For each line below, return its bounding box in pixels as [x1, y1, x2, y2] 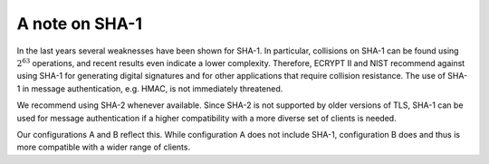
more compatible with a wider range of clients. [16, 141, 190, 153]
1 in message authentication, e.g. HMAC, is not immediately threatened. [16, 82, 283, 94]
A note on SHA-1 [16, 14, 143, 34]
